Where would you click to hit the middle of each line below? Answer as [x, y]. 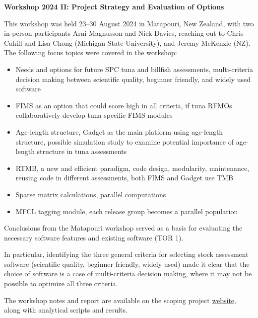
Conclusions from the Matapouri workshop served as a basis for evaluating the [123, 228]
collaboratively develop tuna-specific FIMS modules [94, 115]
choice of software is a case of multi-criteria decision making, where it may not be [128, 274]
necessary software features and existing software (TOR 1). [94, 237]
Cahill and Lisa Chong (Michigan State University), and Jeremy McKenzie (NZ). [127, 42]
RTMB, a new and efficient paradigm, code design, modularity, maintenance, [132, 168]
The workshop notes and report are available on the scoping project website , [120, 300]
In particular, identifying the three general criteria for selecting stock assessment [126, 254]
